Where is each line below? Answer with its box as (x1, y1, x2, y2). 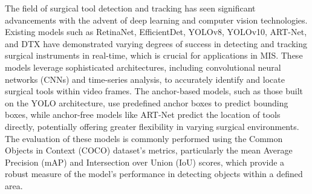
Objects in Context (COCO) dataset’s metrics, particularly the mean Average (5, 144, 293, 157)
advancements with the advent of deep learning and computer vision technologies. (5, 13, 308, 26)
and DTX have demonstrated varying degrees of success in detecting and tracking (5, 37, 308, 50)
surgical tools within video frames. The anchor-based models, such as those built (5, 85, 304, 97)
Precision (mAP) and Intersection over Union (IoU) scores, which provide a (5, 155, 285, 168)
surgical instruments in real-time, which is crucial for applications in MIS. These (5, 49, 303, 62)
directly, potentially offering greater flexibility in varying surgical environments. (5, 120, 299, 132)
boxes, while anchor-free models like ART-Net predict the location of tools (5, 108, 281, 121)
